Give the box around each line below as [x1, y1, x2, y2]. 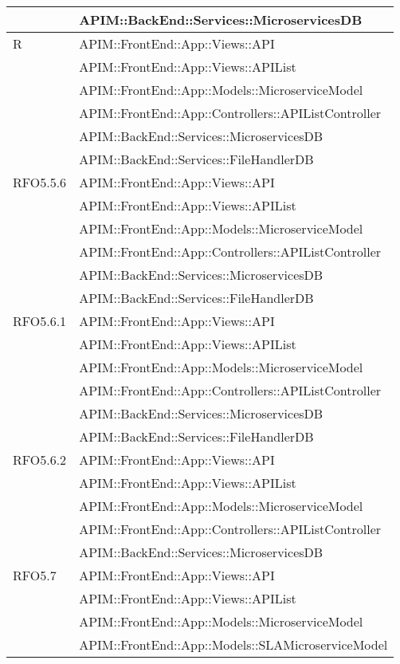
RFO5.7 [13, 566, 57, 584]
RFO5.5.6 [13, 173, 67, 191]
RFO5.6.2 [13, 450, 67, 469]
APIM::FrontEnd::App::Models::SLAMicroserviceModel [79, 635, 388, 654]
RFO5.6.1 [13, 312, 67, 330]
